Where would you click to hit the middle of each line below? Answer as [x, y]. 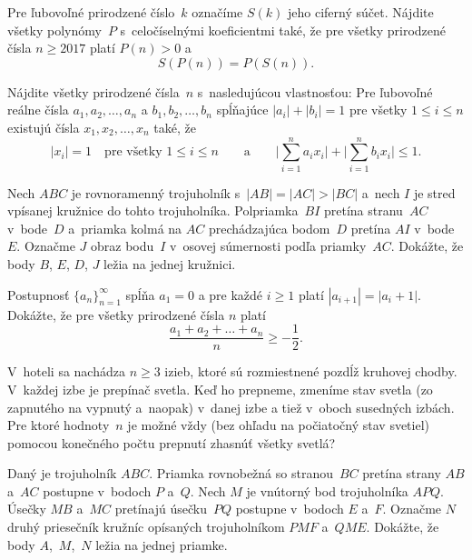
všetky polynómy [54, 30]
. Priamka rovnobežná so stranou [241, 473]
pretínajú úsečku [161, 509]
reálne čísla [38, 110]
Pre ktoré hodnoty [59, 425]
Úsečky [27, 509]
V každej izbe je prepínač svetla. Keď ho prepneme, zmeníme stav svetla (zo [220, 389]
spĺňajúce [242, 110]
